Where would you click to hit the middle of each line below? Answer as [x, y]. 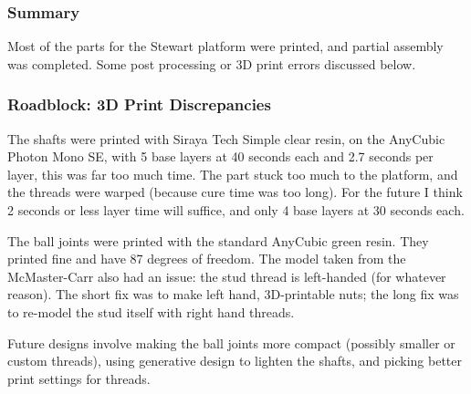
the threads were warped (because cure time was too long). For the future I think [235, 192]
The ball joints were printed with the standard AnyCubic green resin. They [218, 240]
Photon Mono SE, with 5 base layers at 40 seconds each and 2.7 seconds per [220, 156]
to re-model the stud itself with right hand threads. [151, 311]
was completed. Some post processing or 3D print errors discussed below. [212, 63]
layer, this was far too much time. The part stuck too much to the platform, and [233, 174]
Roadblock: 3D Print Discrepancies [139, 104]
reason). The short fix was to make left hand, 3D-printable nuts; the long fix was [233, 294]
